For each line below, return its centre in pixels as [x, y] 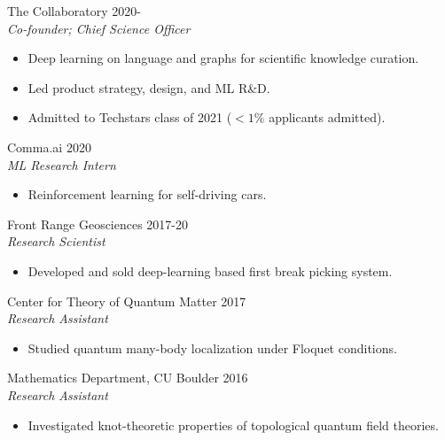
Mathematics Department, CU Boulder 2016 [128, 378]
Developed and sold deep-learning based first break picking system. [210, 270]
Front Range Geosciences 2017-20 [98, 224]
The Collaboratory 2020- [74, 11]
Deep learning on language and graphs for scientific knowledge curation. [223, 58]
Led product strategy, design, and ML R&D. [149, 87]
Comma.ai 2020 [49, 147]
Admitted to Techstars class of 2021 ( [130, 117]
